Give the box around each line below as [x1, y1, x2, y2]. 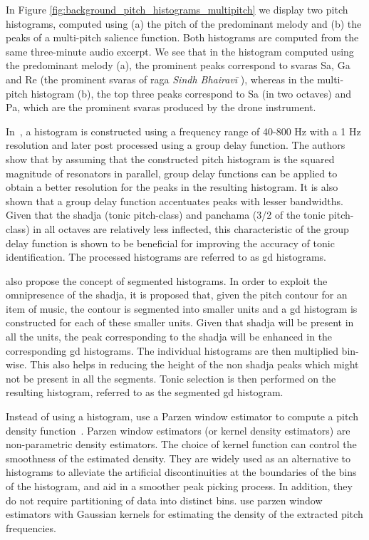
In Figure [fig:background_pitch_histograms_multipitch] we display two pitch [6, 2, 348, 16]
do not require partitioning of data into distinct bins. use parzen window [6, 492, 323, 507]
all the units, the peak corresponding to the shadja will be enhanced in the [6, 329, 333, 344]
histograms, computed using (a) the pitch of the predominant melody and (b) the [6, 16, 362, 31]
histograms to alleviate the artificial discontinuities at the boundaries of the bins [6, 464, 357, 479]
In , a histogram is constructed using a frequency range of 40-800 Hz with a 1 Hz [6, 123, 361, 138]
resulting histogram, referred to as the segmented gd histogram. [6, 385, 284, 400]
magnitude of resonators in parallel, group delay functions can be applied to [6, 165, 338, 180]
